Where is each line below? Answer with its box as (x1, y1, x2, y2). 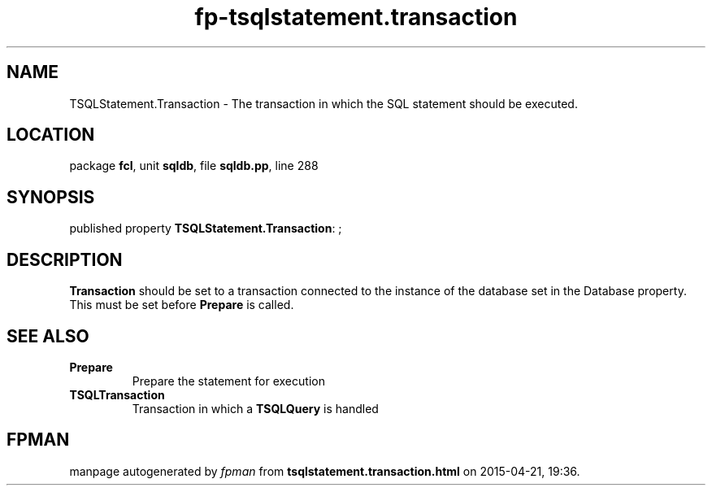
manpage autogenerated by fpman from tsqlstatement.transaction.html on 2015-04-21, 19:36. (69, 464, 580, 478)
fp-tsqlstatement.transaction (194, 3, 518, 31)
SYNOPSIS (7, 186, 95, 207)
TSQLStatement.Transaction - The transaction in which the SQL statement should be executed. (69, 96, 578, 111)
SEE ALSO (7, 325, 89, 346)
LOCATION (7, 124, 95, 146)
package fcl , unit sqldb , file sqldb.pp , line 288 (69, 159, 319, 173)
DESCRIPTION (7, 249, 123, 270)
